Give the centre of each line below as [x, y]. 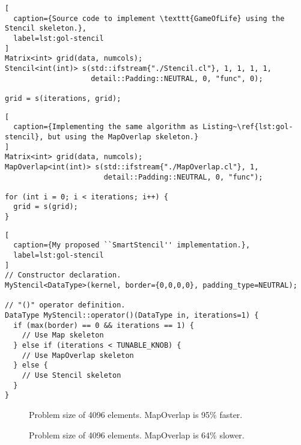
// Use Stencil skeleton [71, 375]
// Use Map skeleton [63, 335]
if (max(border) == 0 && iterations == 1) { [104, 325]
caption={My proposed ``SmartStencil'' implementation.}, [132, 245]
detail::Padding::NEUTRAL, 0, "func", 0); [177, 78]
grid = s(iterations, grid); [63, 98]
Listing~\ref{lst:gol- [248, 127]
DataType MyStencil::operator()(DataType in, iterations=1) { [132, 316]
